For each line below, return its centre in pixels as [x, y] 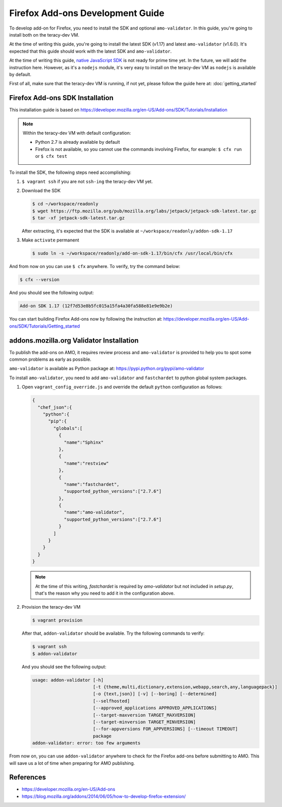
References [27, 777]
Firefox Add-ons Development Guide [87, 13]
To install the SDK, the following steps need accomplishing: [70, 172]
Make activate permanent [50, 240]
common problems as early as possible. [50, 359]
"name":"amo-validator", [94, 512]
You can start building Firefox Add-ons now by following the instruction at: [86, 319]
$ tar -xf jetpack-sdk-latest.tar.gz [78, 218]
